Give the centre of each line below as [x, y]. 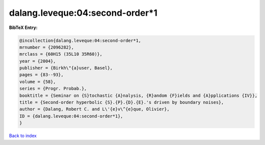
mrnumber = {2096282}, [47, 47]
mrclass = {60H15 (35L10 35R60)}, [61, 54]
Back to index [23, 136]
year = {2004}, [38, 61]
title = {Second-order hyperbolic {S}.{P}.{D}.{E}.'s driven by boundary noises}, [122, 102]
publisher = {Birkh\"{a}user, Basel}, [66, 68]
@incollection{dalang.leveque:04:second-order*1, [80, 40]
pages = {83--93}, [41, 75]
